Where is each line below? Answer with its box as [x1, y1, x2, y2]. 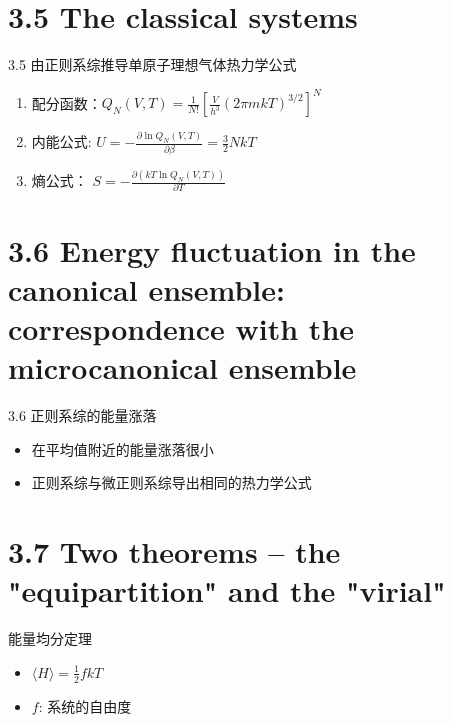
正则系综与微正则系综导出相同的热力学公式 [31, 472, 312, 493]
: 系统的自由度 [38, 695, 132, 716]
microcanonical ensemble [8, 347, 357, 388]
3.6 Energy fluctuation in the [8, 229, 416, 270]
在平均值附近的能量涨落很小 [31, 438, 214, 459]
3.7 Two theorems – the [8, 531, 341, 572]
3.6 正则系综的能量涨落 [8, 405, 157, 426]
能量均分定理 [8, 628, 92, 649]
